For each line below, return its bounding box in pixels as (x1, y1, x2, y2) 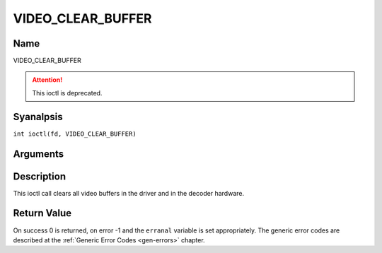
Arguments (13, 148, 64, 160)
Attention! (32, 76, 63, 84)
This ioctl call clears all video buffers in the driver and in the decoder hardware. (13, 189, 244, 197)
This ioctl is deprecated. (32, 88, 103, 97)
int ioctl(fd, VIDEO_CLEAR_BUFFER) (13, 129, 137, 138)
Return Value (13, 207, 72, 219)
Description (13, 170, 66, 182)
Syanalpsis (13, 110, 63, 123)
